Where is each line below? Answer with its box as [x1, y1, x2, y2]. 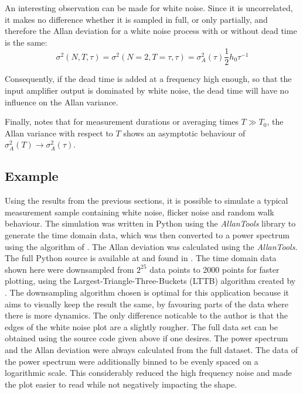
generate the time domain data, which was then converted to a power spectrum [5, 228, 290, 241]
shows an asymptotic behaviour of [123, 126, 246, 139]
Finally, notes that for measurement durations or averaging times [5, 115, 239, 128]
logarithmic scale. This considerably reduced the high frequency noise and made [5, 366, 292, 379]
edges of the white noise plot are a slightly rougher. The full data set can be [5, 320, 278, 333]
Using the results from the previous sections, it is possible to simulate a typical [5, 194, 288, 207]
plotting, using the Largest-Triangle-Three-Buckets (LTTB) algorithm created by [5, 275, 296, 287]
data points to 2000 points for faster [149, 263, 280, 275]
